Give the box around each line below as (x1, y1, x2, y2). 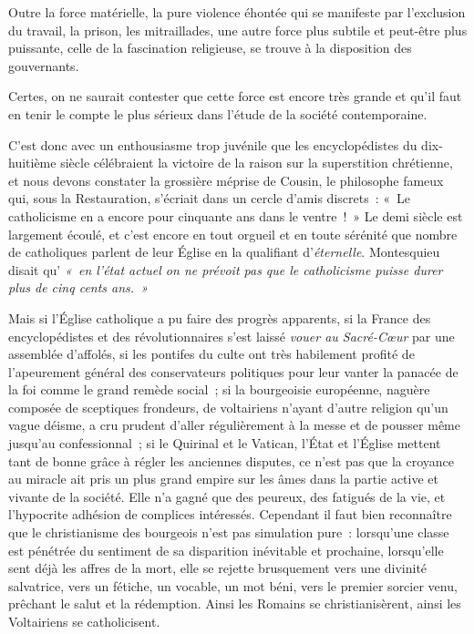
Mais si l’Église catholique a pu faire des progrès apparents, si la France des (8, 308, 431, 327)
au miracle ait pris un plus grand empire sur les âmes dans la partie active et (8, 469, 438, 488)
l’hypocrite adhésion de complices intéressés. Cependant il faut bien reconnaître (8, 505, 452, 524)
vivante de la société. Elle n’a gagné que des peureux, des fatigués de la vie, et (8, 486, 446, 506)
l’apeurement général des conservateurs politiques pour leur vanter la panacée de (8, 362, 459, 381)
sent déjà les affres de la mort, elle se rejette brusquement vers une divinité (8, 558, 428, 578)
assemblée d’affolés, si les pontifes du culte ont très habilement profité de (8, 344, 415, 363)
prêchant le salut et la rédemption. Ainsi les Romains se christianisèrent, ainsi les (8, 594, 461, 613)
